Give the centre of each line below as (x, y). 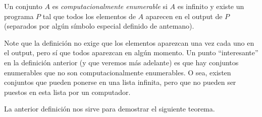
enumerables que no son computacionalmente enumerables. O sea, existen (118, 72)
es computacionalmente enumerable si (110, 6)
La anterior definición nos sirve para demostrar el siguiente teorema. (110, 109)
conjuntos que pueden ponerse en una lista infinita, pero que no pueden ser (120, 82)
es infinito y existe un (211, 6)
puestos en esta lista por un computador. (67, 92)
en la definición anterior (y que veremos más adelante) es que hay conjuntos (121, 62)
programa (19, 16)
